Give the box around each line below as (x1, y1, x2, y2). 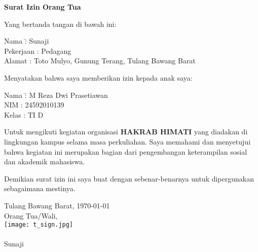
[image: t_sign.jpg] (4, 221, 73, 229)
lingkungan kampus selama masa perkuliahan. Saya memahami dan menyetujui (4, 136, 251, 147)
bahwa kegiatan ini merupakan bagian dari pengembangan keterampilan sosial (4, 146, 247, 157)
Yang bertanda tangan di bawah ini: (4, 18, 117, 29)
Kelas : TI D (4, 109, 44, 120)
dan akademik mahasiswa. (4, 156, 85, 167)
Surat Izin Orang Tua (4, 2, 81, 12)
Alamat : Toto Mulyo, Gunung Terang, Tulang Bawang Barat (4, 55, 196, 66)
